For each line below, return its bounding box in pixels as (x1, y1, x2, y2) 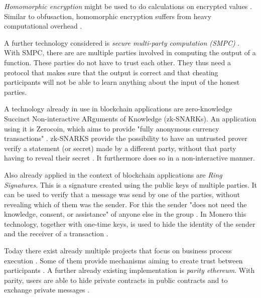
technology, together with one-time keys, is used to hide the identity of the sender (4, 218, 255, 229)
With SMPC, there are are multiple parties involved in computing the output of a (4, 47, 256, 58)
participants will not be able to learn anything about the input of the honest (4, 77, 240, 87)
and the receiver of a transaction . (4, 228, 108, 239)
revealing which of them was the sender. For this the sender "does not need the (4, 199, 247, 209)
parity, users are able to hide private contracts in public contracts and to (4, 274, 228, 285)
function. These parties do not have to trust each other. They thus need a (4, 57, 231, 67)
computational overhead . (4, 21, 82, 31)
